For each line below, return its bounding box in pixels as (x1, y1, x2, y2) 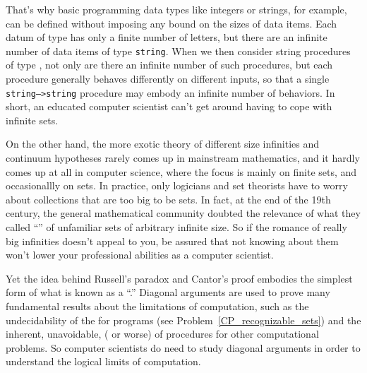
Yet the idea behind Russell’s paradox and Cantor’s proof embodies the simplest (6, 271, 353, 285)
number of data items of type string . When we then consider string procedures (6, 43, 351, 58)
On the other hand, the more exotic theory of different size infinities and (6, 136, 320, 151)
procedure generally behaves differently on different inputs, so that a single (6, 71, 330, 86)
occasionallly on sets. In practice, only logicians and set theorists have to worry (6, 178, 348, 193)
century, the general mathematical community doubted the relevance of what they (6, 206, 361, 220)
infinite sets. (6, 112, 59, 127)
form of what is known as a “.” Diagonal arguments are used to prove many (6, 285, 330, 300)
